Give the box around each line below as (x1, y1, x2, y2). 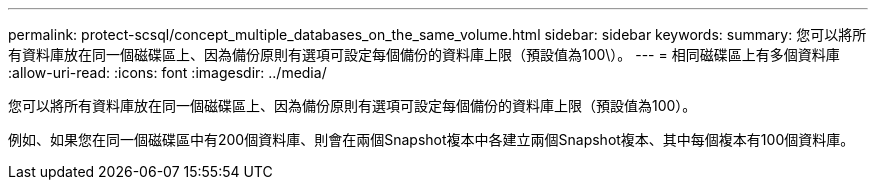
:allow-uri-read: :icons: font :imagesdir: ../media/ (8, 64, 327, 81)
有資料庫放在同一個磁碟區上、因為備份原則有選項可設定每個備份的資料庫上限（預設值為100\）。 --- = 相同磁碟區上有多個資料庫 (8, 46, 840, 63)
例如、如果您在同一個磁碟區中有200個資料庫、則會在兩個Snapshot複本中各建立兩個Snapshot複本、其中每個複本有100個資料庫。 (8, 131, 855, 148)
